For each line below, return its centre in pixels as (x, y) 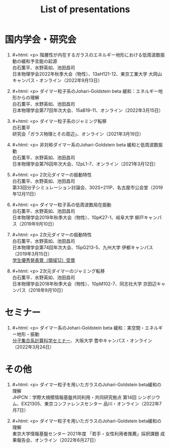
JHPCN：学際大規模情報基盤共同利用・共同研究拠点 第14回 (74, 397)
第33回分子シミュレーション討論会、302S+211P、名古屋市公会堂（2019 (87, 187)
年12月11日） (25, 194)
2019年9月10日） (39, 223)
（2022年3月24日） (33, 347)
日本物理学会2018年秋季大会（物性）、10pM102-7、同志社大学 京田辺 (84, 284)
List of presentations (85, 9)
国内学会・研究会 (41, 40)
